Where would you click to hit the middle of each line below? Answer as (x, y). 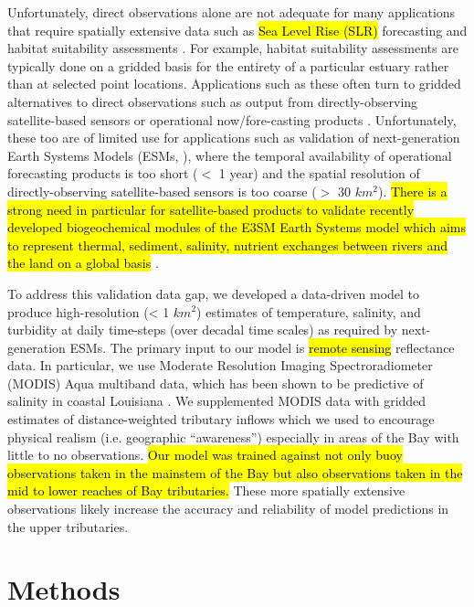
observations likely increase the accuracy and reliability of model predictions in (228, 509)
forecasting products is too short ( (103, 173)
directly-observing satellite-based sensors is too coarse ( (162, 191)
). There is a (412, 191)
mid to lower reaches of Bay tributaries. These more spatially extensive (206, 490)
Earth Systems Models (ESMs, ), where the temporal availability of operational (230, 155)
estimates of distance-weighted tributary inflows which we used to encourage (221, 419)
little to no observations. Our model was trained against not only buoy (205, 455)
